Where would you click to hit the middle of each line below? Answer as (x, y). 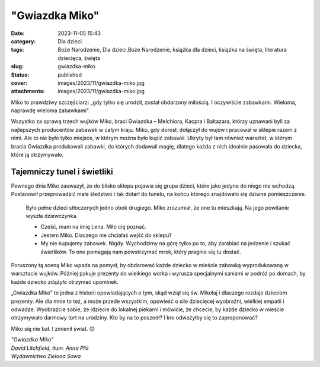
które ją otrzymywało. (37, 155)
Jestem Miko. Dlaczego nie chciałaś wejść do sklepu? (106, 235)
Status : (20, 75)
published (70, 75)
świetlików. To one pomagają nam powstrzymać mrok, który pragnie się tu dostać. (141, 252)
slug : (17, 67)
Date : (18, 33)
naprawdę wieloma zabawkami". (50, 110)
